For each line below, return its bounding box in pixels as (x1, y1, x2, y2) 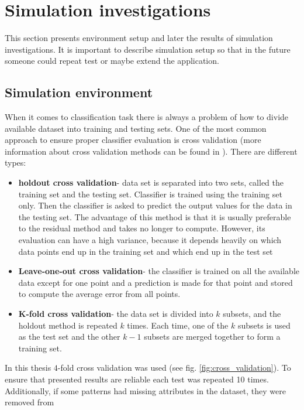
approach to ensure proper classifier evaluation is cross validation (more (5, 134, 261, 146)
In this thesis (5, 361, 51, 374)
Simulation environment (5, 83, 153, 101)
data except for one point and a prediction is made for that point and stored (18, 276, 293, 288)
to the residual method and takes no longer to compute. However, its (18, 222, 265, 234)
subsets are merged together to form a (144, 330, 281, 343)
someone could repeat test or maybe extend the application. (5, 54, 219, 67)
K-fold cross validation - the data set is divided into (18, 307, 213, 320)
